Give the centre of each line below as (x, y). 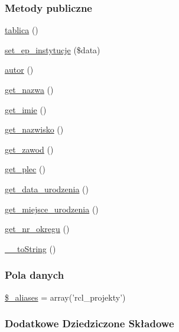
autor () (19, 70)
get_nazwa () (29, 89)
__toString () (30, 248)
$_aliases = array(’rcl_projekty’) (65, 297)
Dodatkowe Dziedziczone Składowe (89, 323)
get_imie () (26, 109)
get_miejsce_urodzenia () (52, 209)
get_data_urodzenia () (47, 188)
